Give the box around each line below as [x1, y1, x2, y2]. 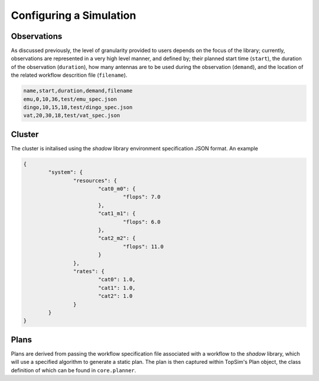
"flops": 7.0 [123, 193, 161, 201]
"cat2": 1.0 [97, 293, 133, 300]
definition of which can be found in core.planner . [11, 366, 136, 374]
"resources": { [73, 177, 118, 184]
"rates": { [73, 268, 105, 274]
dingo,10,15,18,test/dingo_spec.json [23, 104, 133, 110]
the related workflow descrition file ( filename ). [11, 71, 128, 79]
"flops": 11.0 [123, 243, 164, 250]
